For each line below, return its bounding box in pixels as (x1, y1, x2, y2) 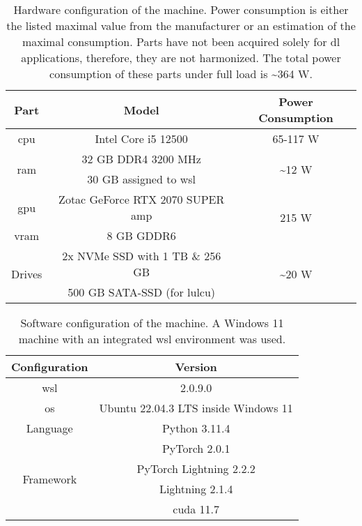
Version (175, 359, 217, 375)
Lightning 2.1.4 (159, 481, 233, 497)
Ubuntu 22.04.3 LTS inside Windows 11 (99, 400, 293, 416)
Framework (22, 470, 77, 487)
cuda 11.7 (173, 501, 220, 517)
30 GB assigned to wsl (87, 171, 196, 187)
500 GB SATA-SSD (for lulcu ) (68, 284, 216, 300)
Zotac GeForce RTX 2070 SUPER (58, 191, 225, 207)
